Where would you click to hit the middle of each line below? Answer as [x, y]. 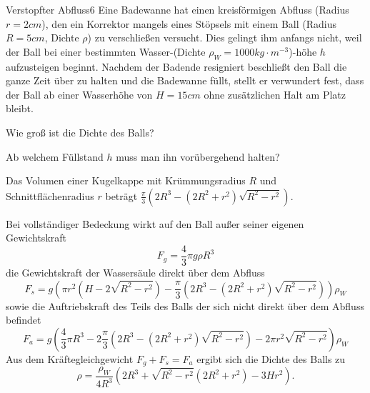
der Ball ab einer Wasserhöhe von [79, 94]
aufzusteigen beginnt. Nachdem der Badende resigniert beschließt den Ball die [176, 66]
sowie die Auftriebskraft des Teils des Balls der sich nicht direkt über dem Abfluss [185, 305]
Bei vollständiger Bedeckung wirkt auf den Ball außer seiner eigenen [155, 223]
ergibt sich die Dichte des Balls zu [271, 358]
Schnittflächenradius [50, 195]
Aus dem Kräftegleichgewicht [70, 358]
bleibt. [20, 108]
